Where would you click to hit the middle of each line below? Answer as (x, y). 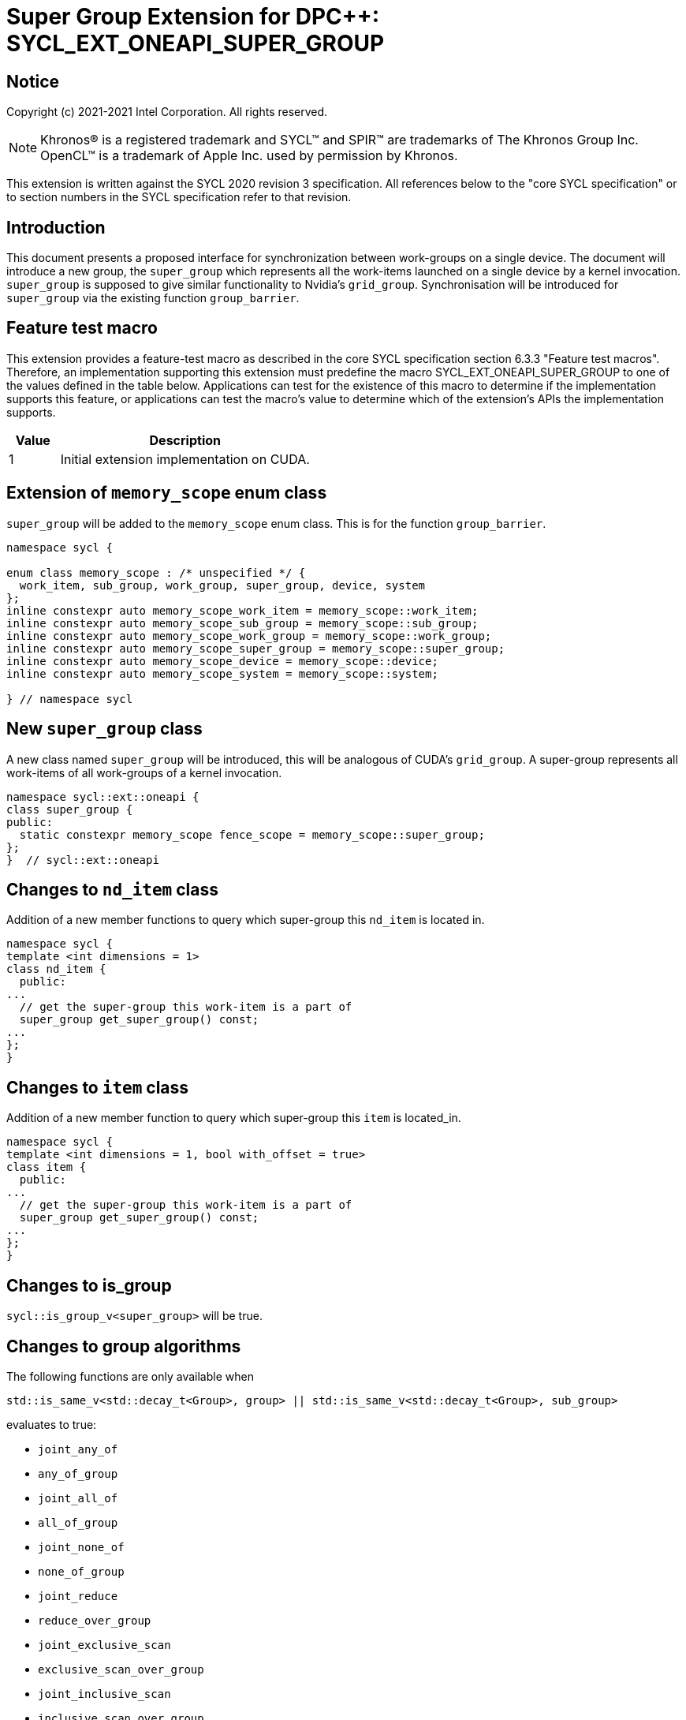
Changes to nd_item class (112, 889)
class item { (47, 1167)
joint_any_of (78, 1449)
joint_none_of (81, 1547)
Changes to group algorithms (124, 1346)
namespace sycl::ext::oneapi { (103, 796)
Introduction (56, 227)
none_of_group (81, 1571)
